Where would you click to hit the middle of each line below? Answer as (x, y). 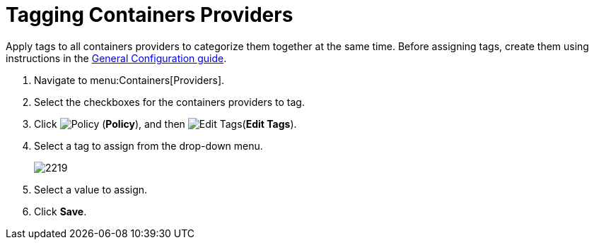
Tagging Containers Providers (150, 15)
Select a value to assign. (91, 189)
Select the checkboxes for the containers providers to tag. (169, 102)
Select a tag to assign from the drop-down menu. (148, 145)
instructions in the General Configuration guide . (116, 58)
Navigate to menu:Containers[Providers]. (129, 80)
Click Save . (60, 211)
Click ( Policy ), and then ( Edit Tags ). (165, 124)
